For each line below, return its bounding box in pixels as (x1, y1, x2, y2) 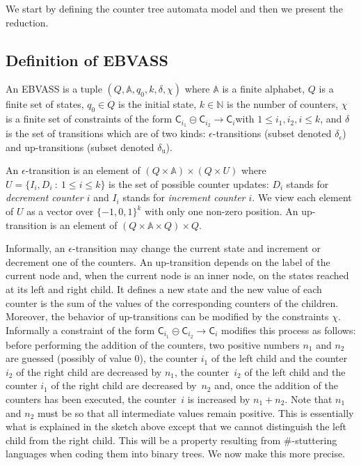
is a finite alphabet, (222, 81, 305, 96)
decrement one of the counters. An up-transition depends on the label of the (6, 254, 330, 269)
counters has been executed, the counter (6, 392, 177, 406)
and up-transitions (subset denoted (6, 139, 154, 154)
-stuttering (291, 432, 337, 447)
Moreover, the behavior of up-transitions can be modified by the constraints (6, 309, 329, 324)
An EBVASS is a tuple (6, 81, 102, 96)
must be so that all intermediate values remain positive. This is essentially (37, 405, 354, 420)
